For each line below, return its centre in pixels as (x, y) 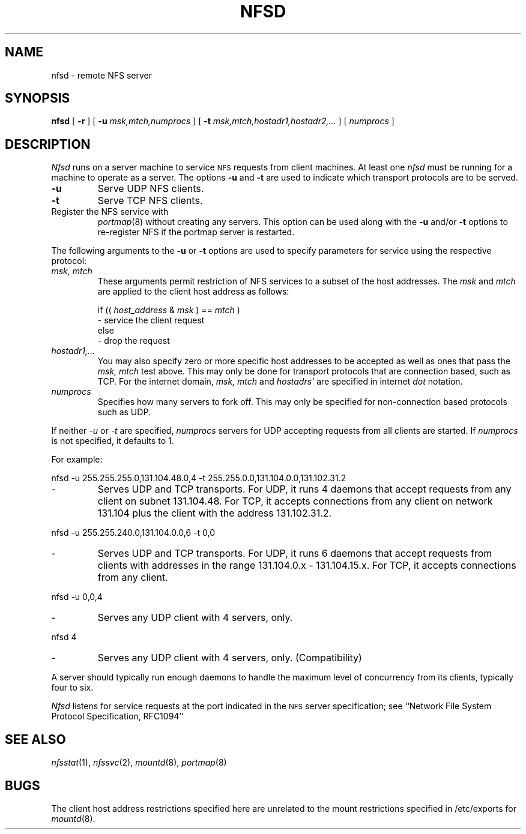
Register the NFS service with (110, 212)
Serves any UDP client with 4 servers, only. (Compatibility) (230, 658)
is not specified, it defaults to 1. (113, 441)
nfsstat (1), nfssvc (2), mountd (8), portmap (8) (139, 763)
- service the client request (151, 320)
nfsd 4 (64, 637)
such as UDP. (124, 412)
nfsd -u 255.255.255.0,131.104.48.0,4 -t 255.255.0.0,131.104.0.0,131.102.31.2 (199, 478)
